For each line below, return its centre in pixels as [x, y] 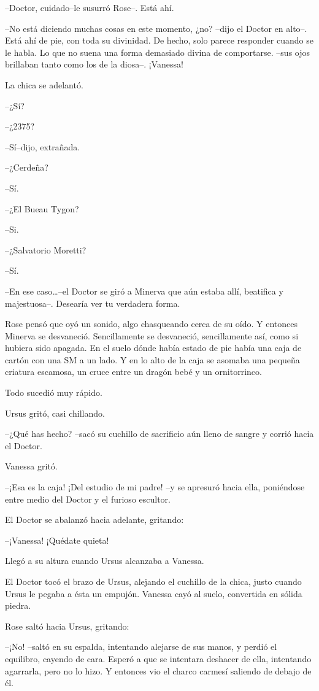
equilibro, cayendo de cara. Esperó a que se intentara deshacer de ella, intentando [158, 658]
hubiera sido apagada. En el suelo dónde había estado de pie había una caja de [153, 348]
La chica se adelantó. [44, 84]
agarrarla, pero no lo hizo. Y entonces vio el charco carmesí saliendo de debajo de [158, 670]
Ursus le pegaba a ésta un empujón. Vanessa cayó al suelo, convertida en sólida [154, 593]
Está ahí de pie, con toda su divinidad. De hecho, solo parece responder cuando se [159, 40]
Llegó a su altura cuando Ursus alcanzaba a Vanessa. [105, 561]
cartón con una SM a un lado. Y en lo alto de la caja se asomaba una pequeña [152, 359]
